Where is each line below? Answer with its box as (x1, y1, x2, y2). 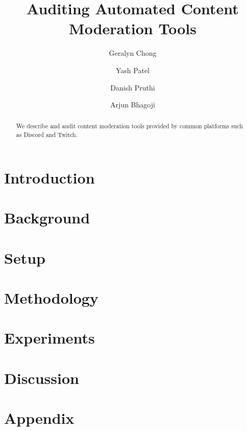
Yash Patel (116, 64, 150, 75)
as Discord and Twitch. (16, 130, 78, 139)
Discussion (4, 367, 79, 388)
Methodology (4, 287, 98, 308)
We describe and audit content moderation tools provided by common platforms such (16, 122, 243, 130)
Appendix (4, 407, 75, 428)
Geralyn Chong (109, 48, 157, 58)
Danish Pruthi (110, 82, 155, 93)
